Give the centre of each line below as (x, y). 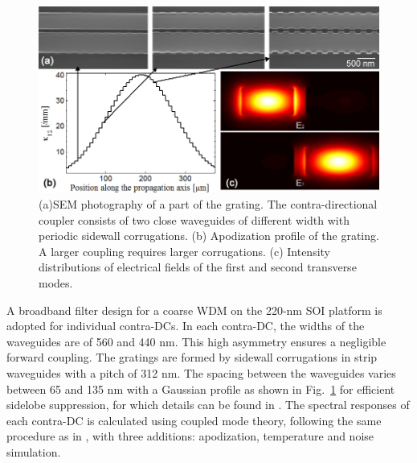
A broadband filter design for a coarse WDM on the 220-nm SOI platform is (194, 310)
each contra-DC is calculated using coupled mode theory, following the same (194, 420)
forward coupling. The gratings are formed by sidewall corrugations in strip (192, 357)
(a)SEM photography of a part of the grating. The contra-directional (208, 204)
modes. (56, 283)
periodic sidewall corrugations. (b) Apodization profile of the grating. (209, 236)
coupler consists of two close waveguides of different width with (194, 219)
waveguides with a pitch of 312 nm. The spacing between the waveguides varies (201, 373)
